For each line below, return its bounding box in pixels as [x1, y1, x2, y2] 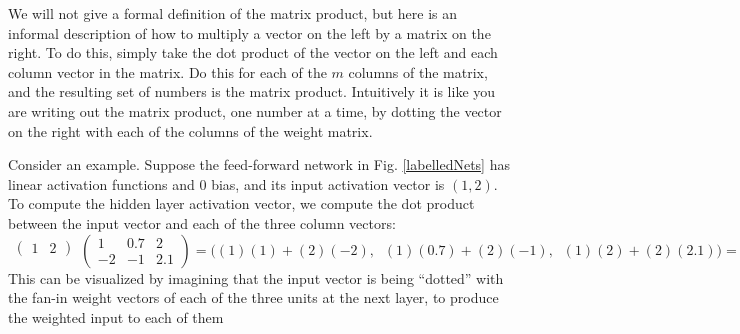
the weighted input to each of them [8, 306, 224, 327]
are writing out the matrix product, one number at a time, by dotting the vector [8, 100, 502, 121]
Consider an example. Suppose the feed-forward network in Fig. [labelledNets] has [8, 154, 510, 175]
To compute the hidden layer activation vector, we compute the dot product [8, 193, 475, 214]
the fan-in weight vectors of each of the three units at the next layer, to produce [8, 287, 499, 308]
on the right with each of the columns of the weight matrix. [8, 120, 373, 141]
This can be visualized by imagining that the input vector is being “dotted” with [8, 267, 504, 288]
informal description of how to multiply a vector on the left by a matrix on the [8, 22, 491, 43]
